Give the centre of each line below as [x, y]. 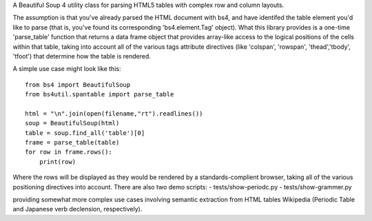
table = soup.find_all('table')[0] [85, 133]
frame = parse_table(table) [72, 143]
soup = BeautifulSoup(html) [72, 123]
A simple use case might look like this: [67, 69]
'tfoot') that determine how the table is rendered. [82, 56]
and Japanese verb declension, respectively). [77, 209]
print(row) [58, 161]
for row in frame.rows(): [69, 152]
